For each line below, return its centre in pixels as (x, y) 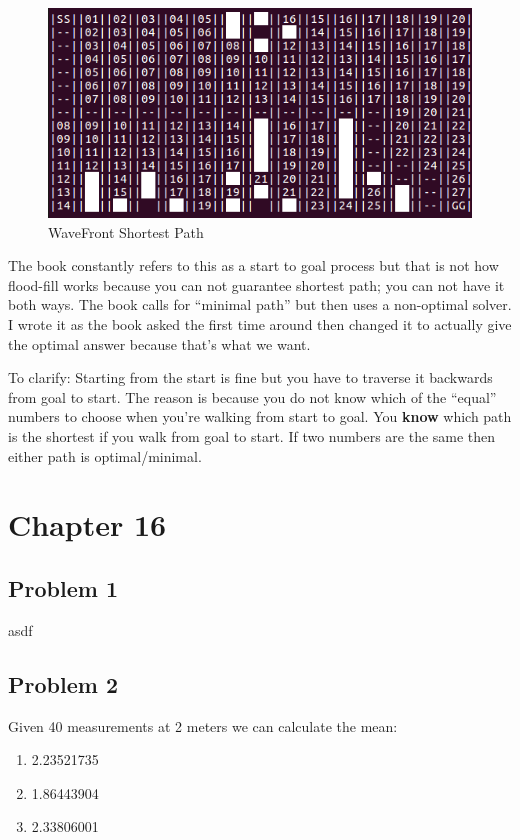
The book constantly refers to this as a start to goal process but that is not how (253, 265)
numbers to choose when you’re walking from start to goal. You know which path (260, 416)
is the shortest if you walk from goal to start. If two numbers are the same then (252, 435)
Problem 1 (63, 587)
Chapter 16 (87, 524)
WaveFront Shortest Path (126, 231)
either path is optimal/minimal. (105, 455)
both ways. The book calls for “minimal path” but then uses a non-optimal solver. (260, 304)
